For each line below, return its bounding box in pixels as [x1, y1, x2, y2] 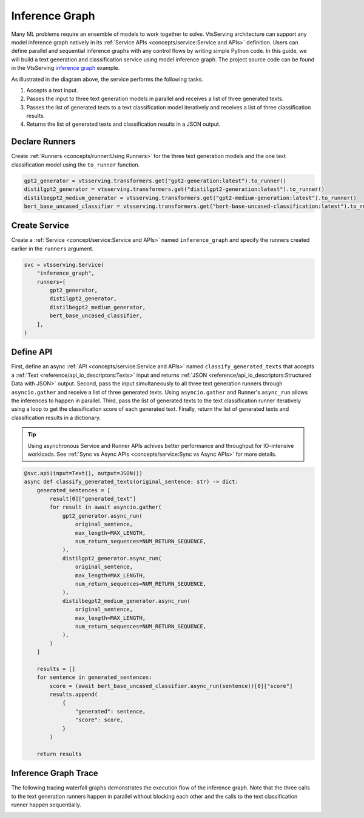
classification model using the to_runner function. [11, 161, 140, 168]
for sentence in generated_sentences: [36, 674, 152, 681]
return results [36, 751, 82, 757]
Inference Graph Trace [11, 768, 98, 778]
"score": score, [75, 717, 124, 723]
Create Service [11, 221, 69, 231]
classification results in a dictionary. [11, 414, 101, 421]
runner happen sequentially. [11, 801, 81, 808]
